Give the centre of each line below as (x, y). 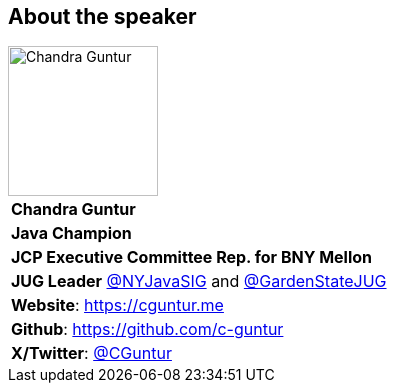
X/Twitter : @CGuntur (91, 353)
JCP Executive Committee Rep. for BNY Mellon (192, 257)
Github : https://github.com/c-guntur (147, 329)
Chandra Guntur (73, 209)
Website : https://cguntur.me (117, 305)
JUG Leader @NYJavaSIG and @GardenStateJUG (199, 281)
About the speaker (102, 16)
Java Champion (71, 233)
